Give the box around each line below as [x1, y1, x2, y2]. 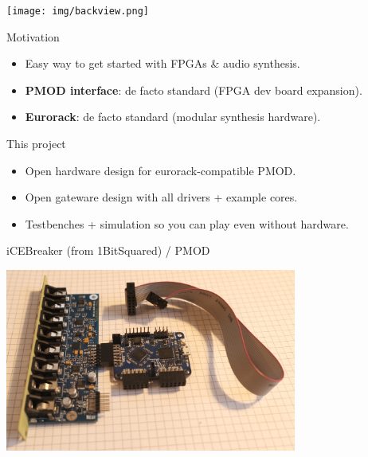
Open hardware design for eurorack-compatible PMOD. [25, 162, 296, 178]
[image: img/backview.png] [6, 6, 149, 17]
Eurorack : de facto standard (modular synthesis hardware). [25, 108, 321, 125]
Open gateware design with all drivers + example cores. [25, 189, 298, 205]
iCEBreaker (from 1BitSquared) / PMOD [6, 242, 210, 259]
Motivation [6, 28, 60, 45]
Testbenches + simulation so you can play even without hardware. [25, 215, 349, 232]
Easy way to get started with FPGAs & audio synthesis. [25, 55, 300, 72]
